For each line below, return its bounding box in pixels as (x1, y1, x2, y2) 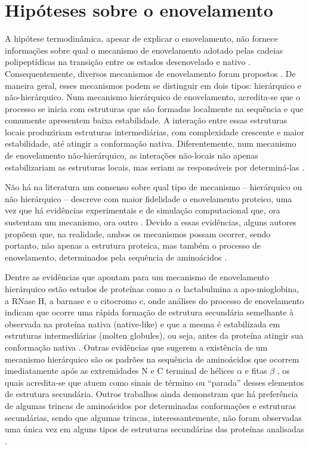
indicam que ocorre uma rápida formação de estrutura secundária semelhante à (5, 306, 294, 318)
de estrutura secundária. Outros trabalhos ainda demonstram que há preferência (5, 388, 298, 400)
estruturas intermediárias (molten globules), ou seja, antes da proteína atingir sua (5, 329, 304, 342)
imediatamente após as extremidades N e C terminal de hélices (5, 364, 234, 377)
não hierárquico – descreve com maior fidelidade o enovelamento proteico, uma (5, 192, 292, 205)
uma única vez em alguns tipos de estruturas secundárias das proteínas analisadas (5, 423, 304, 435)
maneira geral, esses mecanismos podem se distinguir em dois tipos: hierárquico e (5, 79, 302, 91)
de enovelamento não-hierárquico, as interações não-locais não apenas (5, 149, 258, 162)
